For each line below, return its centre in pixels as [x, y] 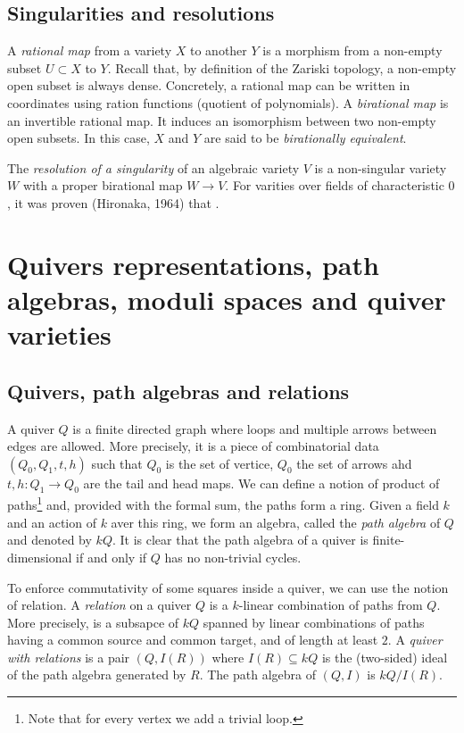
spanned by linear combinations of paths [314, 622]
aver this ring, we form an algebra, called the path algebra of [276, 522]
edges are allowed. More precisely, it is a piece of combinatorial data [193, 446]
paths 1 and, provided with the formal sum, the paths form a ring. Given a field [223, 504]
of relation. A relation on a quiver [99, 605]
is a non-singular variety [381, 167]
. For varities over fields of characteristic [335, 185]
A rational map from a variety [90, 50]
